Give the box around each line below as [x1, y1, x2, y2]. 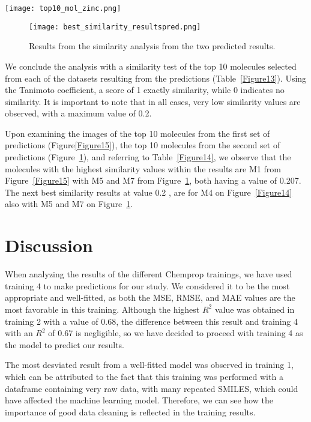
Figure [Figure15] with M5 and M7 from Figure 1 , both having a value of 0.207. [5, 174, 301, 187]
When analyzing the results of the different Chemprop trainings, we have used [5, 268, 292, 280]
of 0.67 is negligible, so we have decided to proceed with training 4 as [48, 327, 303, 339]
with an [5, 327, 33, 339]
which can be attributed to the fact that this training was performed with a [5, 370, 283, 382]
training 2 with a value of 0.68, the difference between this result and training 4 [5, 315, 298, 327]
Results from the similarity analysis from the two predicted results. [29, 40, 276, 52]
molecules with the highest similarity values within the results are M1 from [5, 162, 281, 175]
